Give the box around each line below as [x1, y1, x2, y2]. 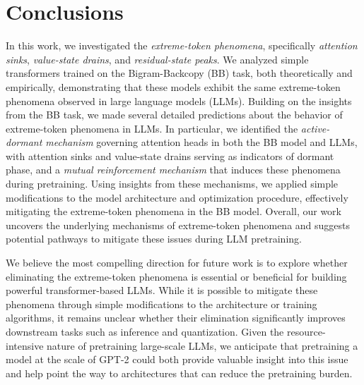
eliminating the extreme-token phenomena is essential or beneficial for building [6, 269, 347, 283]
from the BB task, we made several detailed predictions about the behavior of [6, 107, 343, 122]
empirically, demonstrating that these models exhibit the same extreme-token [6, 79, 341, 94]
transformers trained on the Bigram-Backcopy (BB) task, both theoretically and [6, 66, 353, 80]
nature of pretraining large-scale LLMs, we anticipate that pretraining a [47, 338, 358, 353]
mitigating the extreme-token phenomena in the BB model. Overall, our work [6, 204, 341, 219]
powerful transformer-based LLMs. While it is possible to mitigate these [6, 283, 318, 298]
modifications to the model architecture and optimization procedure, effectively [6, 190, 348, 204]
